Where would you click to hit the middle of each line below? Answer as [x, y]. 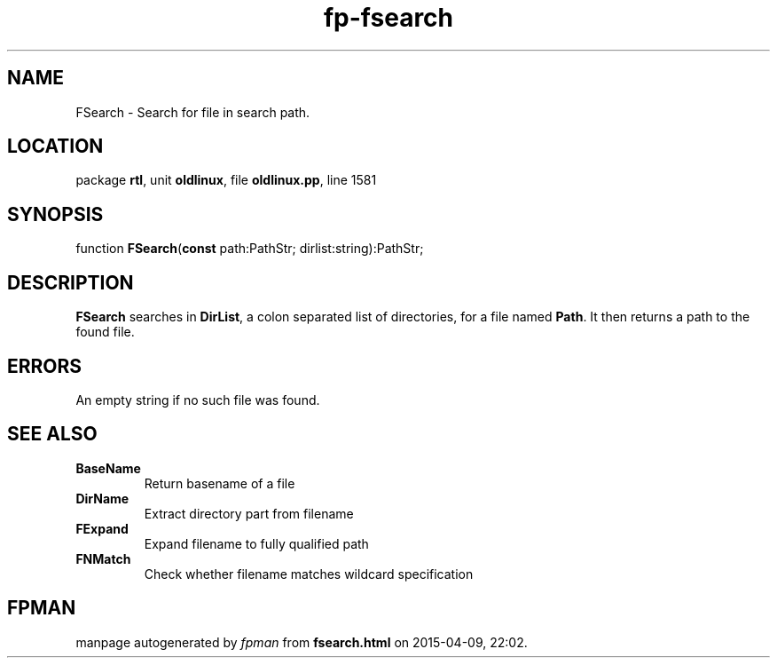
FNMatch [103, 558]
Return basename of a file [220, 483]
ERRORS [45, 366]
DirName [102, 498]
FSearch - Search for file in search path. [193, 112]
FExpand [102, 528]
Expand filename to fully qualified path [256, 543]
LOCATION [55, 146]
